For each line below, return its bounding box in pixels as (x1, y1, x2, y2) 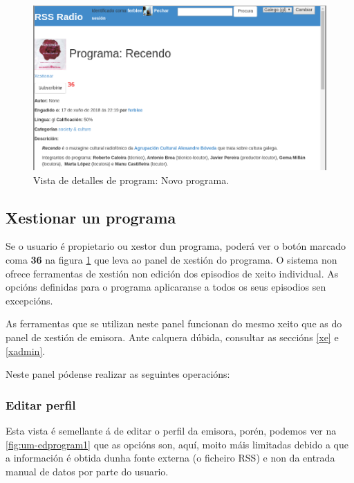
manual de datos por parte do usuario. (6, 464, 169, 478)
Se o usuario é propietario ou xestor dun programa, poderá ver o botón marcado (6, 239, 346, 253)
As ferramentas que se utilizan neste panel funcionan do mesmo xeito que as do (6, 316, 342, 331)
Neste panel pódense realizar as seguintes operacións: (6, 367, 230, 381)
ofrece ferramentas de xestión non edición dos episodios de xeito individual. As (6, 266, 339, 280)
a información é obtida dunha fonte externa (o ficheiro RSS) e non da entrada (6, 450, 335, 465)
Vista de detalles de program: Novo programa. (33, 172, 230, 187)
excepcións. (6, 293, 53, 307)
